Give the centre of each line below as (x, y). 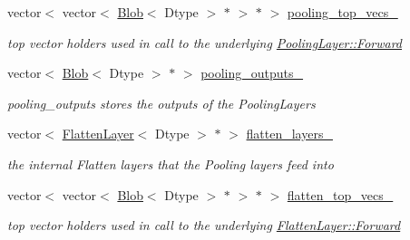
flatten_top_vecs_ (340, 194)
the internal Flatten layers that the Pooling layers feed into (171, 163)
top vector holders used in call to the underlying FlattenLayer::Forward (204, 225)
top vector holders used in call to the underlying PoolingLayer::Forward (205, 42)
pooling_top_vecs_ (342, 12)
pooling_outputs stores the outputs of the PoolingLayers (161, 103)
